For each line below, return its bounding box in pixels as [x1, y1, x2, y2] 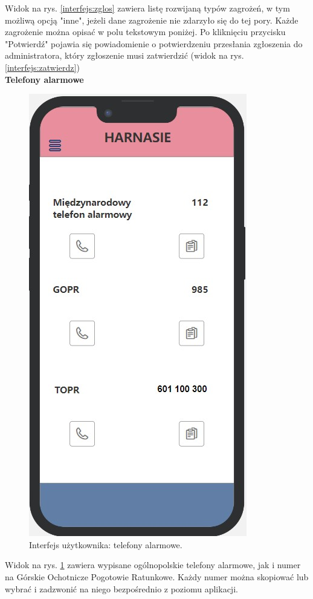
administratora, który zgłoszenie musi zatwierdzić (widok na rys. [5, 49, 244, 62]
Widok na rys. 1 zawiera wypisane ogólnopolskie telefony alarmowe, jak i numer [5, 558, 301, 571]
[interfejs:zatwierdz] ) [5, 61, 80, 73]
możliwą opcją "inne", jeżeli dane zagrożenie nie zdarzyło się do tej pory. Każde [5, 13, 298, 26]
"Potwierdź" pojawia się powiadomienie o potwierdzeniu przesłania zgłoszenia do [5, 37, 303, 50]
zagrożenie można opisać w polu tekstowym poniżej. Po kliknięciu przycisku [5, 25, 286, 38]
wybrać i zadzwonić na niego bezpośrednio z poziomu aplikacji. [5, 582, 238, 595]
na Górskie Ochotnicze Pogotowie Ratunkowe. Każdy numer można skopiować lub [5, 570, 309, 583]
